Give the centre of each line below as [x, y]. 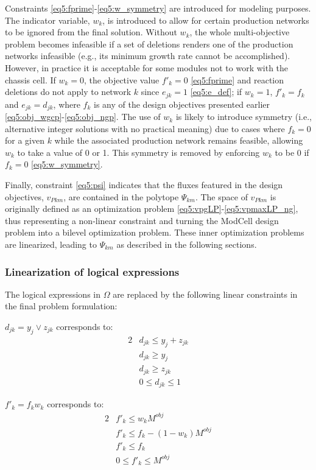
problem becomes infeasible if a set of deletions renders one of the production [149, 44]
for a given [25, 140]
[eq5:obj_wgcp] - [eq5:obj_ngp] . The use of [83, 117]
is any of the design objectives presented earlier [182, 104]
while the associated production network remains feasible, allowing [179, 140]
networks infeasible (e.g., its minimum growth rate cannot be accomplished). [148, 56]
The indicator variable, [47, 20]
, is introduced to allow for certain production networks [206, 20]
